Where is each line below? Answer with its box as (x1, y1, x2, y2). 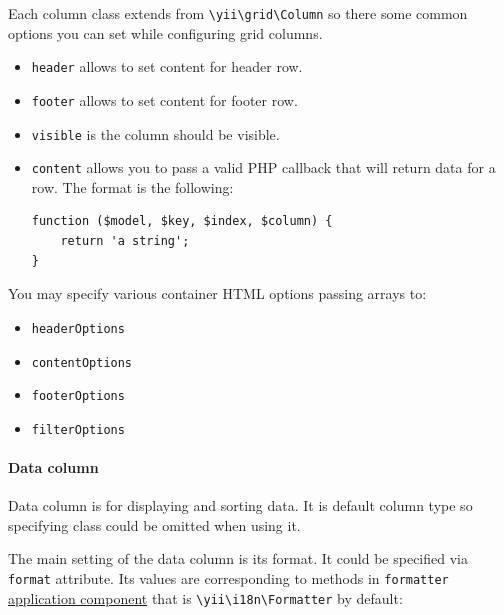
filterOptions (31, 422, 125, 437)
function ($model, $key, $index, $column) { (31, 214, 333, 229)
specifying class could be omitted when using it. (8, 514, 301, 535)
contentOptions (31, 355, 133, 370)
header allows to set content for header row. (31, 56, 303, 77)
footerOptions (31, 389, 125, 404)
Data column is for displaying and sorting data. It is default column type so (8, 495, 473, 516)
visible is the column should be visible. (31, 123, 280, 144)
